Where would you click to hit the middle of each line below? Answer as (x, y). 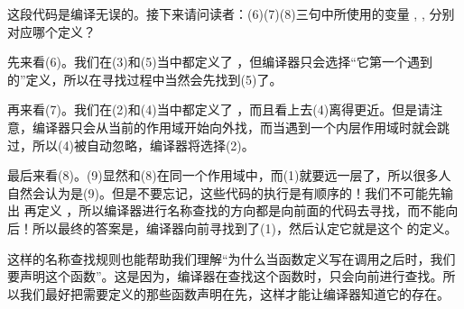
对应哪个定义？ (51, 31)
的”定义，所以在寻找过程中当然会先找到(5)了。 (145, 79)
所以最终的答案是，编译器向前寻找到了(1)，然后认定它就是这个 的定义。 (245, 227)
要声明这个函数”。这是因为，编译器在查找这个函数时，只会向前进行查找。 (225, 276)
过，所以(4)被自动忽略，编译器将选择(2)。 (131, 145)
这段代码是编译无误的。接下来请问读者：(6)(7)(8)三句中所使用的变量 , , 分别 (231, 14)
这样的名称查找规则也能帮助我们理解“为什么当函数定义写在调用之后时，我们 (232, 258)
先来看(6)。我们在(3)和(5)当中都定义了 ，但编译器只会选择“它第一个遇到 (220, 62)
